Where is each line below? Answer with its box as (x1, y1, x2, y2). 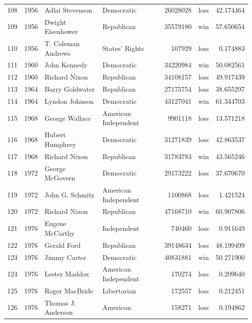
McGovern (45, 173, 76, 183)
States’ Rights (102, 43, 144, 53)
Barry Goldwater (45, 84, 95, 94)
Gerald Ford (45, 240, 81, 250)
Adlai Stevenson (45, 4, 93, 15)
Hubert (45, 129, 66, 140)
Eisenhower (45, 26, 78, 36)
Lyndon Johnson (45, 96, 94, 106)
